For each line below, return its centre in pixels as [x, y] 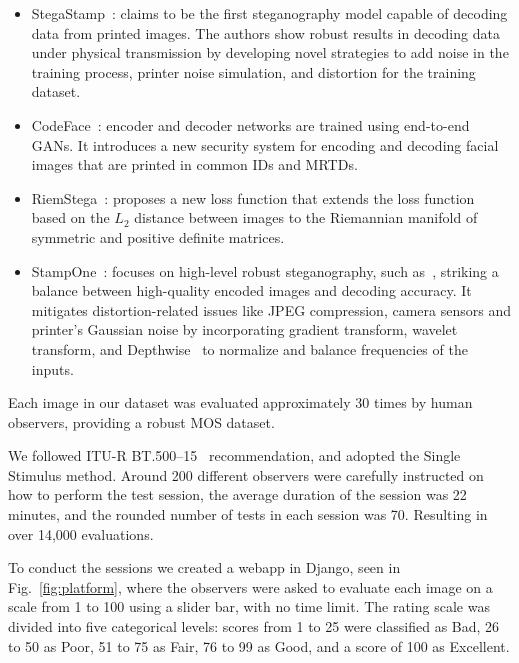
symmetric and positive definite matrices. [158, 236]
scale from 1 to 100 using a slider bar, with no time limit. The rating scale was [249, 606]
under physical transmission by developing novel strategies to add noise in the [270, 52]
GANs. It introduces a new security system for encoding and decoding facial [265, 144]
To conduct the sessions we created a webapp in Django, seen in [204, 567]
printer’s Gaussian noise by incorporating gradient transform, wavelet [244, 329]
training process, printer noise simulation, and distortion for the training [253, 71]
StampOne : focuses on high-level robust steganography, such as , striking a [265, 270]
